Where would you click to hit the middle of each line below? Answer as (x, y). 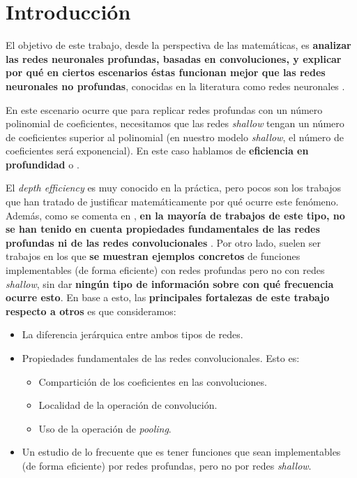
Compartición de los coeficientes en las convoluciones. (153, 381)
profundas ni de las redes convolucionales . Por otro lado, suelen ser (163, 242)
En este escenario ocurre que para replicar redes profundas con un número (164, 109)
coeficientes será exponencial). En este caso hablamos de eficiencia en (157, 151)
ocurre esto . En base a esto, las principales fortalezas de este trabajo (168, 297)
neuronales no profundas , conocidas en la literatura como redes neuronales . (175, 86)
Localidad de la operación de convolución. (128, 405)
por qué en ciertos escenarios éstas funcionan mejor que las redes (166, 72)
